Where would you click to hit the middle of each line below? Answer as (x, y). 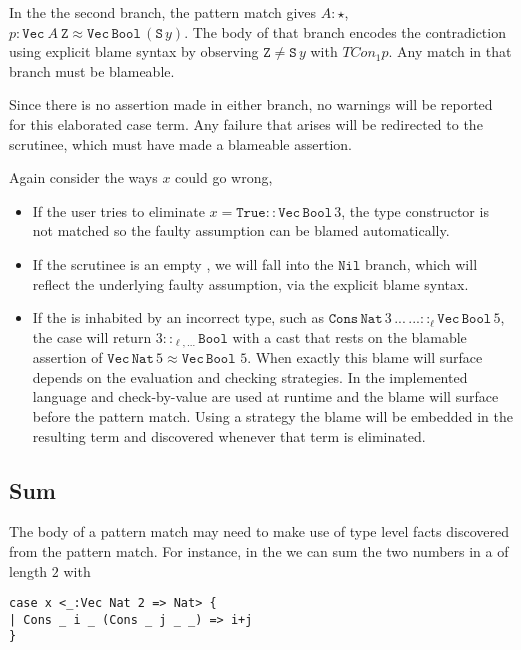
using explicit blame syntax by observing (134, 51)
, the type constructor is (415, 210)
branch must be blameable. (92, 70)
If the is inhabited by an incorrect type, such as (178, 317)
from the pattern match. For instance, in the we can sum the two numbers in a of (259, 550)
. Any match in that (450, 51)
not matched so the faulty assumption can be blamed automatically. (241, 230)
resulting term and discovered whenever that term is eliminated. (229, 435)
